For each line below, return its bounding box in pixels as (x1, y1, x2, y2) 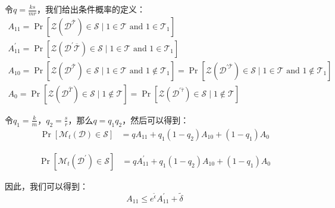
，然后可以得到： (122, 113, 189, 126)
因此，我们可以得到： (5, 179, 88, 192)
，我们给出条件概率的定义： (36, 3, 145, 15)
